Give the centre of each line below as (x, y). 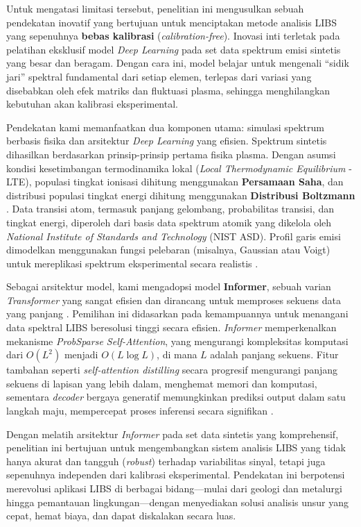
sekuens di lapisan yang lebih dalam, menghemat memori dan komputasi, (162, 383)
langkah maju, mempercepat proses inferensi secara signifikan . (140, 411)
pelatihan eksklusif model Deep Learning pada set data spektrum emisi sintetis (174, 49)
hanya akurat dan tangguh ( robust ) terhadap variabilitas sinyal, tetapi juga (166, 461)
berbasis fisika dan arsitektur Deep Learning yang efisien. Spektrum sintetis (167, 141)
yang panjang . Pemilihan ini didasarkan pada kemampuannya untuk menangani (177, 313)
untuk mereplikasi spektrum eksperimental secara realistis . (132, 263)
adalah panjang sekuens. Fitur (274, 354)
